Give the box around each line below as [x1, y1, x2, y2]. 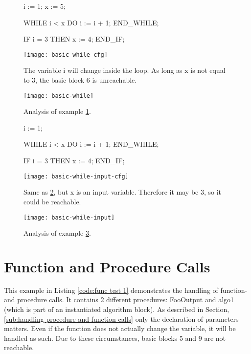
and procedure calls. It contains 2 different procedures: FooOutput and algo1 [4, 294, 234, 305]
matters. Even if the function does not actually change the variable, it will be [4, 323, 236, 333]
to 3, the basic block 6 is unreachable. [23, 75, 137, 85]
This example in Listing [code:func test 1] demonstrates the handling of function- [4, 285, 248, 295]
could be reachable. [23, 196, 81, 206]
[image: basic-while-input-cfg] [23, 173, 129, 180]
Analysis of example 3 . [23, 228, 91, 238]
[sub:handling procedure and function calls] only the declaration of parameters [4, 313, 239, 324]
